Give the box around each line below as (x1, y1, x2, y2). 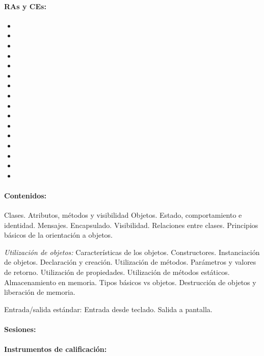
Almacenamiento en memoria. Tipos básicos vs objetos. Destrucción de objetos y (4, 276, 256, 287)
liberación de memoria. (4, 287, 75, 297)
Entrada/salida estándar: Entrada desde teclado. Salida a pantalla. (4, 303, 213, 314)
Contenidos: (4, 190, 47, 200)
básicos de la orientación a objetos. (4, 230, 113, 240)
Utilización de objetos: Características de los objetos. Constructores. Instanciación (4, 246, 260, 257)
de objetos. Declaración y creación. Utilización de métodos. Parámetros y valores (4, 257, 256, 267)
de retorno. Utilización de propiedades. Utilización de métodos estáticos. (4, 267, 230, 277)
